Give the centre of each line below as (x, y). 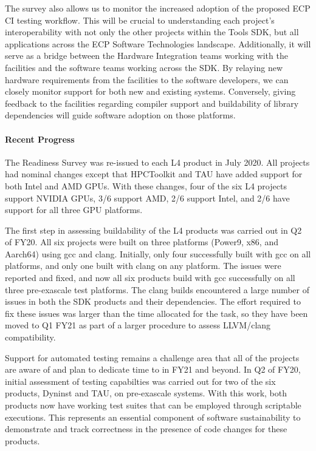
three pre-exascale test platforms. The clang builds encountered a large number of (157, 289)
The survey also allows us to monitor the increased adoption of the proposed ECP (158, 8)
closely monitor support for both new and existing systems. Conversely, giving (150, 91)
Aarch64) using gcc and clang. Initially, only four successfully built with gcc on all (158, 253)
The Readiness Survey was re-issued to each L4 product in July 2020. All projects (157, 162)
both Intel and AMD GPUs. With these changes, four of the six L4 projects (146, 185)
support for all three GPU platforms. (74, 210)
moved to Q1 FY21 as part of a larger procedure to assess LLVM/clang (138, 325)
